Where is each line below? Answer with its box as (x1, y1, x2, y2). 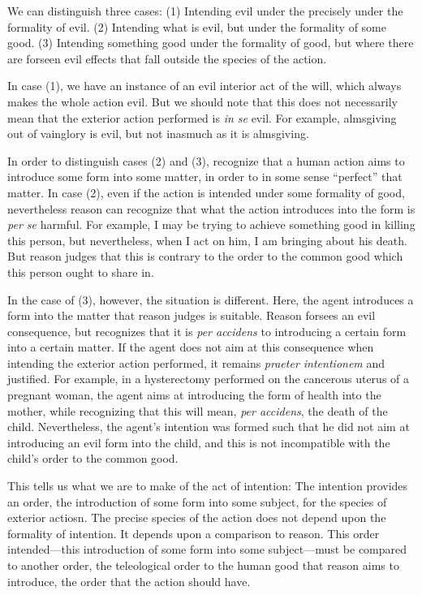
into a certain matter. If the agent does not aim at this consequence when (7, 338, 374, 356)
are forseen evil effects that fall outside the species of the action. (7, 50, 327, 67)
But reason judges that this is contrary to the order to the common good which (7, 248, 403, 265)
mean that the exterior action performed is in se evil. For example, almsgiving (7, 109, 397, 126)
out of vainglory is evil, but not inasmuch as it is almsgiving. (7, 125, 309, 142)
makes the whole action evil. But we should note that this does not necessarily (7, 93, 398, 110)
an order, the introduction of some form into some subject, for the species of (7, 493, 387, 510)
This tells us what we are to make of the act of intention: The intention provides (7, 477, 408, 494)
